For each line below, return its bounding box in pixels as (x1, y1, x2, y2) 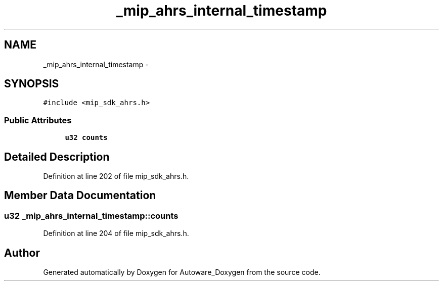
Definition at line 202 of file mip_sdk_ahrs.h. (43, 172, 189, 181)
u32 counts (65, 133, 108, 142)
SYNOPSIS (4, 77, 59, 90)
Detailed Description (4, 150, 110, 163)
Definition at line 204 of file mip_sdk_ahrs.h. (43, 229, 189, 238)
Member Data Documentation (4, 189, 156, 202)
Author (4, 246, 40, 259)
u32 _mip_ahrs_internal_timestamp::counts (4, 210, 179, 221)
